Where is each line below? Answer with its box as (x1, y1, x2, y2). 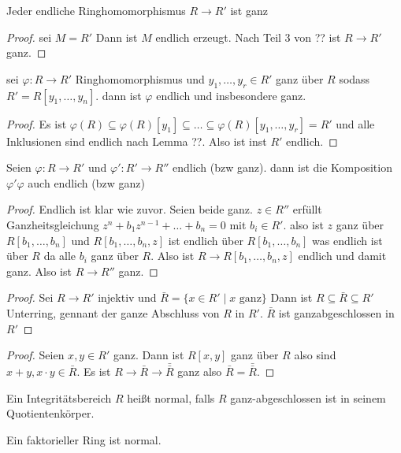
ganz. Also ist (6, 262, 72, 279)
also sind (294, 347, 336, 363)
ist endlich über (168, 232, 243, 248)
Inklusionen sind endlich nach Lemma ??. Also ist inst (6, 132, 267, 149)
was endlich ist (312, 232, 383, 248)
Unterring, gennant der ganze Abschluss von (6, 304, 220, 321)
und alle (336, 115, 375, 132)
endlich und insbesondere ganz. (156, 87, 306, 103)
